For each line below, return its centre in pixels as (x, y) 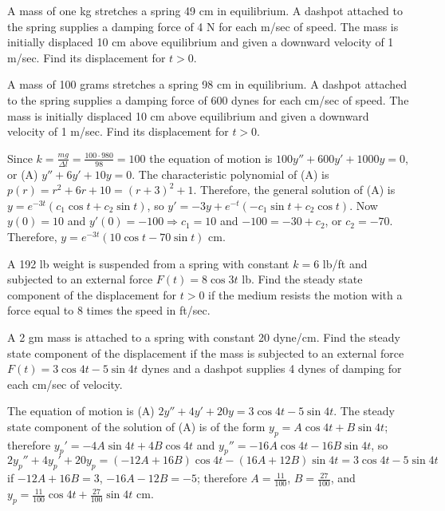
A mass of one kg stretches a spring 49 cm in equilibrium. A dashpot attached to (205, 10)
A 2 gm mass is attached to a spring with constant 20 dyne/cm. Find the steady (204, 337)
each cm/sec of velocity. (65, 384)
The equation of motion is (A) (81, 411)
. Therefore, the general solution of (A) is (294, 190)
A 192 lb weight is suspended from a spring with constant (148, 263)
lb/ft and (345, 263)
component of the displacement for (92, 294)
